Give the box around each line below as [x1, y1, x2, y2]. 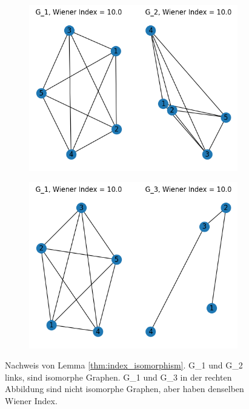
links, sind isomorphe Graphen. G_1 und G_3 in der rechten [5, 370, 232, 383]
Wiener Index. [5, 394, 58, 407]
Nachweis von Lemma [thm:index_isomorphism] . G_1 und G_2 [5, 359, 243, 371]
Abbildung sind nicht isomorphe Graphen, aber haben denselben [5, 382, 244, 395]
